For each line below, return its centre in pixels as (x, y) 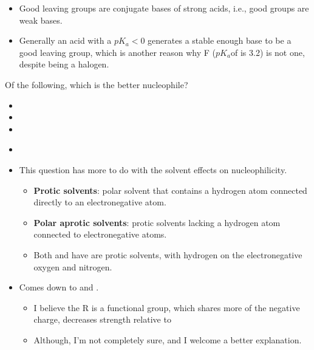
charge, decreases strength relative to (102, 319)
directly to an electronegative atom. (100, 202)
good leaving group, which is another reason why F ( (118, 52)
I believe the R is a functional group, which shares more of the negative (167, 307)
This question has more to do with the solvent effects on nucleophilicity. (153, 169)
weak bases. (41, 20)
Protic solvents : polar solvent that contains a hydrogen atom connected (170, 190)
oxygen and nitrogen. (73, 266)
